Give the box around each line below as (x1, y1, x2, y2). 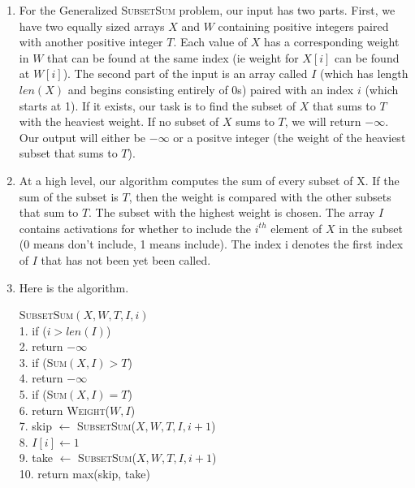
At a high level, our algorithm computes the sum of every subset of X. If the (19, 171, 400, 188)
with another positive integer (19, 33, 163, 50)
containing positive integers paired (218, 17, 389, 34)
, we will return (284, 113, 361, 130)
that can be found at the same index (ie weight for (47, 49, 299, 66)
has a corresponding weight (264, 33, 400, 50)
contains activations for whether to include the (19, 219, 252, 236)
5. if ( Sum (19, 386, 67, 403)
